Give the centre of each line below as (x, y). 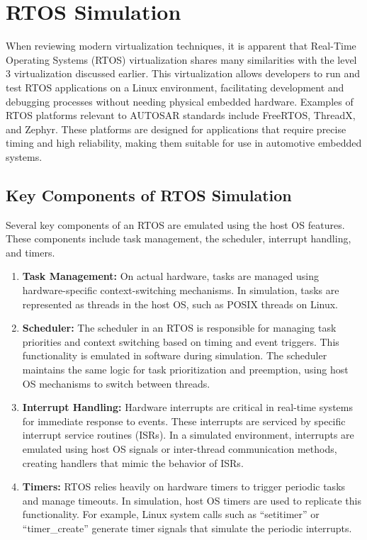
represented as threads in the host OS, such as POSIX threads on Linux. (180, 304)
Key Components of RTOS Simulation (149, 195)
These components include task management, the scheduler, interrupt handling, (179, 238)
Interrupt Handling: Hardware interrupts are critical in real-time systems (187, 407)
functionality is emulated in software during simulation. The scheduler (175, 355)
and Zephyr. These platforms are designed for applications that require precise (176, 129)
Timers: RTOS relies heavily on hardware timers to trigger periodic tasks (184, 486)
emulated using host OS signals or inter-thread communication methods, (180, 448)
